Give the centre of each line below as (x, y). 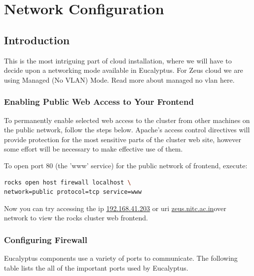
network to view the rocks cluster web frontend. (76, 218)
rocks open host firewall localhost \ (68, 182)
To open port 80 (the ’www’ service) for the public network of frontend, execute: (126, 165)
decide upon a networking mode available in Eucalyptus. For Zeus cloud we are (124, 70)
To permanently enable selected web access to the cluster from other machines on (127, 120)
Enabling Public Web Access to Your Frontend (99, 102)
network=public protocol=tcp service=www (73, 192)
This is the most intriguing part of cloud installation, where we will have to (118, 60)
